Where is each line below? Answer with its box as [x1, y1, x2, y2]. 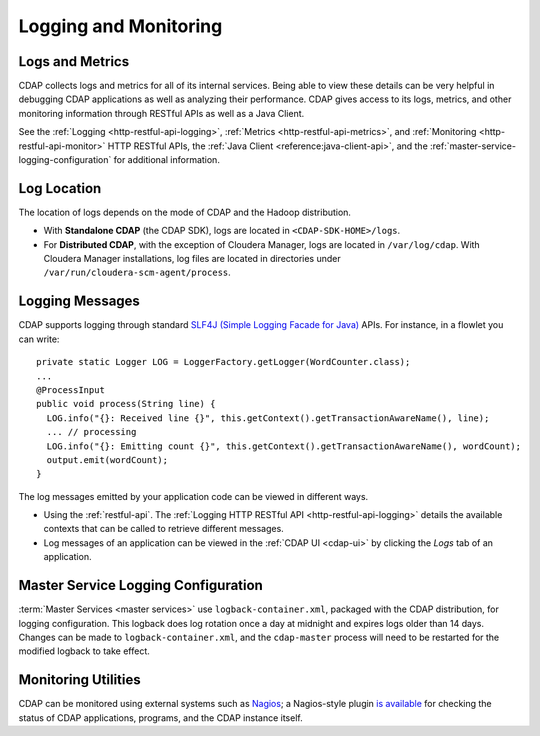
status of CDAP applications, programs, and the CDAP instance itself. [18, 711, 304, 724]
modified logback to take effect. [18, 645, 150, 657]
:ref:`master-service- [430, 140, 517, 152]
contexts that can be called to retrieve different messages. [43, 523, 284, 535]
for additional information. [113, 154, 220, 166]
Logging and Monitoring [18, 15, 223, 37]
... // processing [46, 426, 137, 438]
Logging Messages [18, 293, 140, 310]
